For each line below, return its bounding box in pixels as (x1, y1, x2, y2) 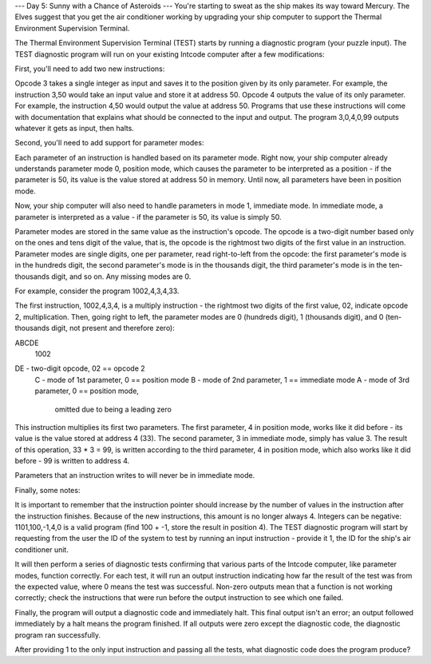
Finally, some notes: (14, 485, 81, 495)
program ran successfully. (14, 630, 101, 639)
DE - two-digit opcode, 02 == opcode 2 (14, 364, 145, 373)
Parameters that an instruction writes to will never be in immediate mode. (14, 471, 255, 480)
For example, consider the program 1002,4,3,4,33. (14, 286, 180, 296)
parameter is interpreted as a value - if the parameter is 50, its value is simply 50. (14, 212, 282, 221)
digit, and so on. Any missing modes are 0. (50, 272, 192, 281)
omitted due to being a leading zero (54, 404, 172, 414)
